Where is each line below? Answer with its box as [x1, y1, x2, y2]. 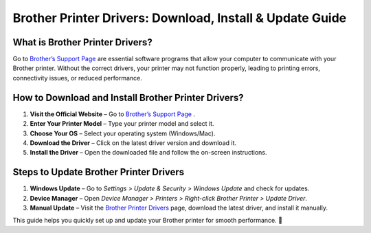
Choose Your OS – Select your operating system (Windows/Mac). [30, 129, 216, 137]
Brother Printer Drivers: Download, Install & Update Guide [12, 10, 347, 25]
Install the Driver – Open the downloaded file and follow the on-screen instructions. [30, 148, 267, 157]
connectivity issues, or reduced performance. [12, 74, 142, 82]
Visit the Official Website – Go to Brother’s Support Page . [30, 110, 196, 118]
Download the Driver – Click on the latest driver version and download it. [30, 138, 237, 147]
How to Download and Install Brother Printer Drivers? [12, 91, 244, 103]
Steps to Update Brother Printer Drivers [12, 166, 185, 178]
